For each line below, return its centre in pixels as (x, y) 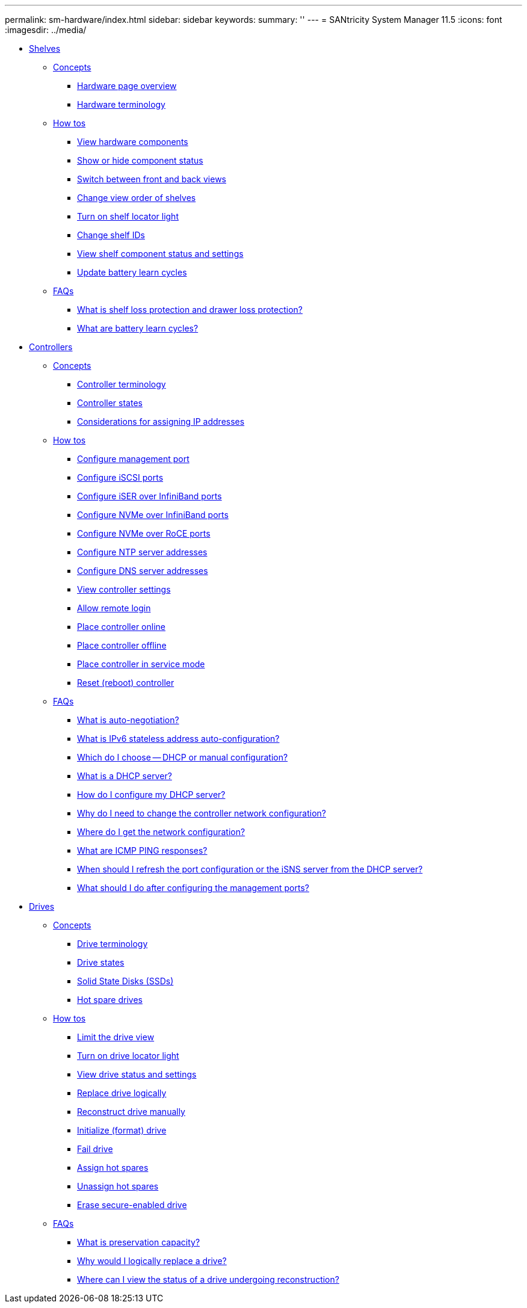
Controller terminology (122, 384)
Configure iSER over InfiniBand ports (149, 496)
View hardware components (133, 142)
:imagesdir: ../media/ (46, 30)
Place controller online (121, 627)
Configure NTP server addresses (142, 552)
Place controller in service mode (141, 664)
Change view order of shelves (137, 198)
